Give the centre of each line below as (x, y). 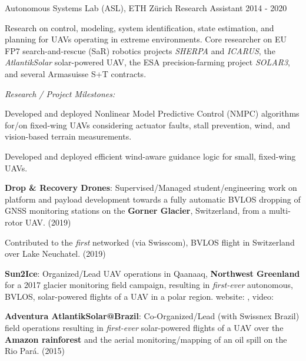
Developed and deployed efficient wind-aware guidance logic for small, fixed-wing (150, 156)
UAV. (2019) (48, 222)
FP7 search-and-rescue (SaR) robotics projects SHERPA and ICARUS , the (140, 50)
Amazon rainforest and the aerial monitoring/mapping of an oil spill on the (146, 339)
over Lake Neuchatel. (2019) (55, 254)
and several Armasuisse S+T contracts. (76, 73)
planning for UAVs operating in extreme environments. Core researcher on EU (146, 39)
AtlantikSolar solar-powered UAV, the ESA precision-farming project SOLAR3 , (147, 62)
